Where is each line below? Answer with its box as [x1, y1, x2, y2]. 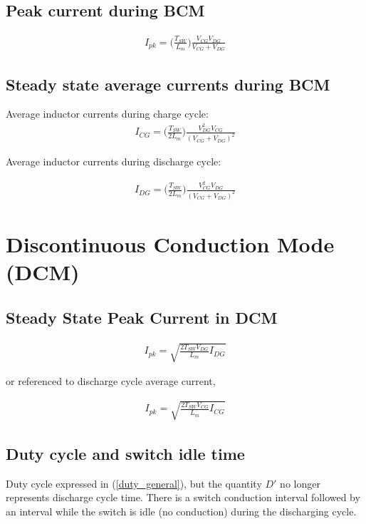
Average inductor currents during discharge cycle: [6, 154, 221, 169]
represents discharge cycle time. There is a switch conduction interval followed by [6, 490, 360, 505]
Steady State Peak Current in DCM [6, 306, 278, 328]
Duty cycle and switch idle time [6, 442, 245, 464]
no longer [280, 476, 320, 490]
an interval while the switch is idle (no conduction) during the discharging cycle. [6, 503, 357, 518]
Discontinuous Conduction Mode [6, 230, 335, 259]
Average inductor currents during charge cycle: [6, 106, 209, 121]
